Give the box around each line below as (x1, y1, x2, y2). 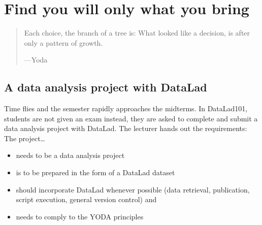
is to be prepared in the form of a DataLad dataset (16, 167, 175, 178)
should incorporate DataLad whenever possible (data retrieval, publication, (16, 184, 250, 195)
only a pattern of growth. (24, 37, 103, 48)
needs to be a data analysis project (16, 150, 125, 160)
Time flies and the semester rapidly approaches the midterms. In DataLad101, (4, 103, 248, 114)
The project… (4, 133, 45, 143)
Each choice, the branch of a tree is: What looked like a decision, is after (24, 27, 250, 38)
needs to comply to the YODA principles (16, 211, 144, 221)
